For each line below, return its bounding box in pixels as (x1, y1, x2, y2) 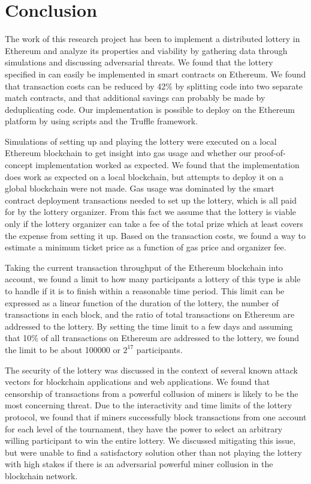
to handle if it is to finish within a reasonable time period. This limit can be (5, 285, 285, 297)
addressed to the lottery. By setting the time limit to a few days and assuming (5, 319, 293, 332)
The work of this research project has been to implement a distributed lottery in (5, 32, 300, 45)
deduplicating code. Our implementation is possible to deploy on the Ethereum (5, 103, 295, 115)
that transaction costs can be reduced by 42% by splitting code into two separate (5, 79, 303, 92)
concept (5, 159, 33, 171)
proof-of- (254, 147, 286, 159)
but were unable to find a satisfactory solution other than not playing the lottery (5, 446, 302, 458)
